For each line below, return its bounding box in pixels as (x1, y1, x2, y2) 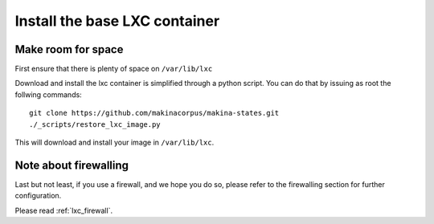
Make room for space (14, 43, 124, 56)
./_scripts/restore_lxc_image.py (29, 120, 161, 128)
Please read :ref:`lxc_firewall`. (14, 206, 113, 215)
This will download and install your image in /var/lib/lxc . (14, 137, 215, 148)
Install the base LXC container (14, 12, 220, 30)
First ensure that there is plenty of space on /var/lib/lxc (14, 64, 213, 74)
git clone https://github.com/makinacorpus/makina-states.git (29, 108, 280, 118)
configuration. (14, 191, 62, 201)
